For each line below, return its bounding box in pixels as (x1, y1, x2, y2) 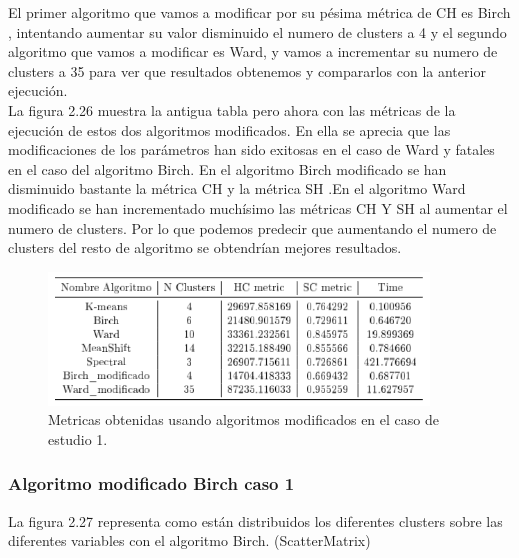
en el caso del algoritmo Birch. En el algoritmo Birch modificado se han (8, 158, 447, 179)
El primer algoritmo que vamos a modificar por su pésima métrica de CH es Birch (8, 2, 511, 22)
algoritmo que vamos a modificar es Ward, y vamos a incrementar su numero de (8, 41, 498, 62)
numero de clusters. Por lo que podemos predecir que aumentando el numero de (8, 217, 497, 238)
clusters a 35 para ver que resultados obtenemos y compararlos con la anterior (8, 60, 486, 81)
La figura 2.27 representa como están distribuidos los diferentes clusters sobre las (8, 510, 503, 531)
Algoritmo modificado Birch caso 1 (8, 471, 295, 496)
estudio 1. (48, 428, 108, 449)
